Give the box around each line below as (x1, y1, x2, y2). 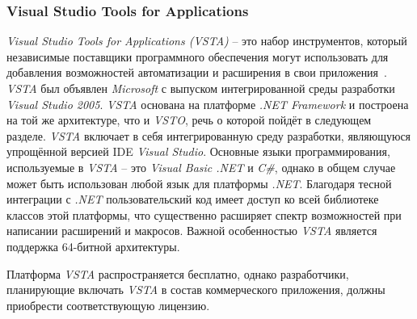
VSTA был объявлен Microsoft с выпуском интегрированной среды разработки (6, 80, 395, 96)
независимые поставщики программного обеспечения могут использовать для (6, 48, 389, 65)
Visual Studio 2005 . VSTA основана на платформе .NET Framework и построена (6, 95, 409, 112)
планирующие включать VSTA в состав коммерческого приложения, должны (6, 281, 385, 298)
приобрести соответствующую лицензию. (6, 296, 210, 313)
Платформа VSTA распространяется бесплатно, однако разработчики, (6, 265, 349, 282)
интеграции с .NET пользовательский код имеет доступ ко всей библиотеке (6, 191, 379, 208)
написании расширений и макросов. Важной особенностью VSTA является (6, 222, 377, 239)
